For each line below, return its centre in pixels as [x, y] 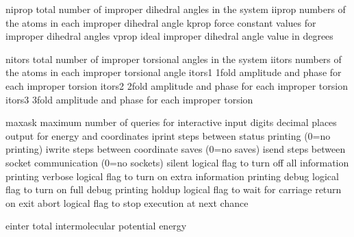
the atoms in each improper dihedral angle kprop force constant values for [161, 22]
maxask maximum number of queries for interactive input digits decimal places [171, 122]
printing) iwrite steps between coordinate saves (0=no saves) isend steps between [176, 149]
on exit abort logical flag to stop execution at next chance [127, 202]
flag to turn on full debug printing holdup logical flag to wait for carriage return [174, 189]
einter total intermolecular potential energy [96, 226]
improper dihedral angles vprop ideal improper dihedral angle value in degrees [169, 36]
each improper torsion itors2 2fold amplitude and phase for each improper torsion [177, 85]
